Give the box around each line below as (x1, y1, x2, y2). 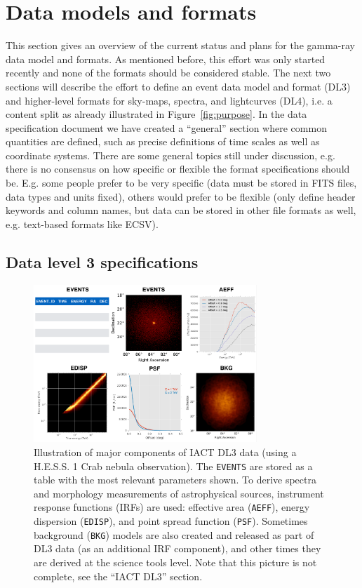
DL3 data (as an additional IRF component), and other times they (34, 541, 321, 556)
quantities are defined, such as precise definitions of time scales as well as (6, 134, 320, 149)
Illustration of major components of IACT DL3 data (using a (34, 444, 297, 459)
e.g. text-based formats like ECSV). (6, 216, 159, 231)
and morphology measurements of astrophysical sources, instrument (34, 486, 324, 500)
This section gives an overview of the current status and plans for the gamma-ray (6, 38, 356, 53)
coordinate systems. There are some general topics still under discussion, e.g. (6, 147, 335, 162)
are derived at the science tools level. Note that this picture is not (34, 554, 317, 569)
